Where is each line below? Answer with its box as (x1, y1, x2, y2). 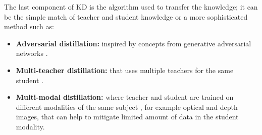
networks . (16, 48, 48, 58)
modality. (16, 121, 45, 131)
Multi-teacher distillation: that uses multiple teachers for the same (16, 64, 234, 75)
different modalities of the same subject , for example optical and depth (16, 101, 238, 112)
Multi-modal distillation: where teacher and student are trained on (16, 92, 234, 102)
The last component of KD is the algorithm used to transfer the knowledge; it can (4, 2, 258, 12)
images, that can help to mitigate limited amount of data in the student (16, 111, 239, 122)
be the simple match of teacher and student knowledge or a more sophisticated (4, 11, 248, 22)
